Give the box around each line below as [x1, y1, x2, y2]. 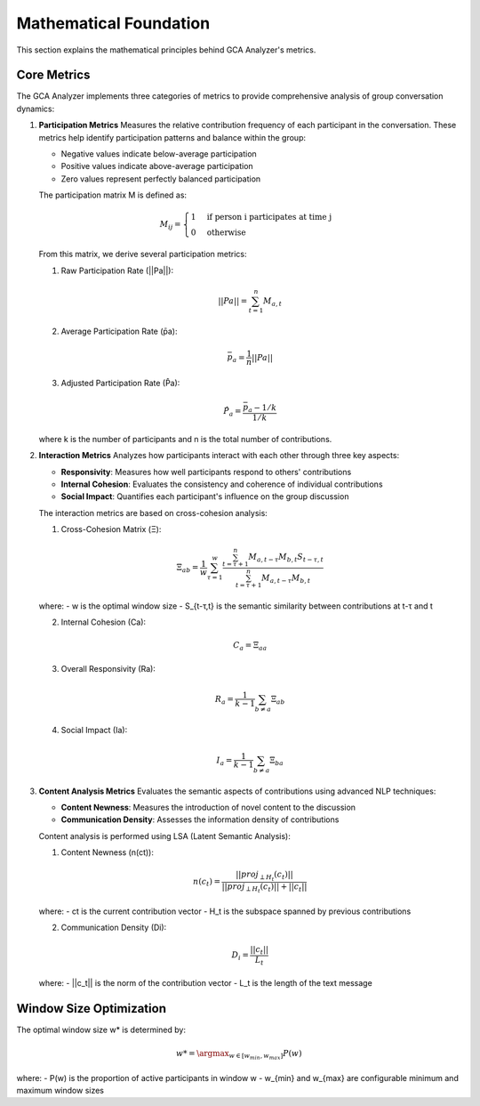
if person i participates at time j [206, 212, 332, 222]
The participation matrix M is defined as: [38, 190, 187, 200]
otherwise [206, 228, 246, 238]
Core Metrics [16, 68, 91, 83]
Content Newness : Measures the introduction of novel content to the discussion [60, 802, 356, 813]
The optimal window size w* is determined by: [16, 1024, 187, 1036]
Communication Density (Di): [60, 922, 167, 932]
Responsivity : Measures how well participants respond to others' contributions [60, 466, 352, 477]
